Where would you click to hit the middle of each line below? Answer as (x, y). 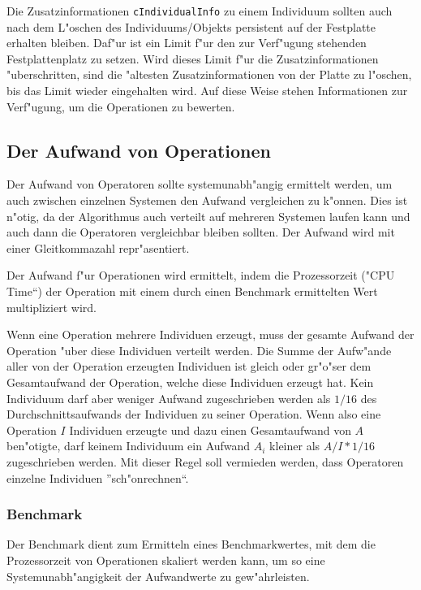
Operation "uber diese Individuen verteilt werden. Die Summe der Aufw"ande (199, 350)
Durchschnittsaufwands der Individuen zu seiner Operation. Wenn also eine (194, 414)
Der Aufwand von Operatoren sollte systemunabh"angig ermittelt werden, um (200, 184)
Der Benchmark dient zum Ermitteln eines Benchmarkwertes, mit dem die (191, 544)
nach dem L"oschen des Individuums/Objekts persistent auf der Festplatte (191, 26)
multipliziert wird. (52, 307)
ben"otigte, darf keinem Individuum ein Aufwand (129, 446)
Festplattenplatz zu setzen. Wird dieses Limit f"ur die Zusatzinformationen (193, 58)
